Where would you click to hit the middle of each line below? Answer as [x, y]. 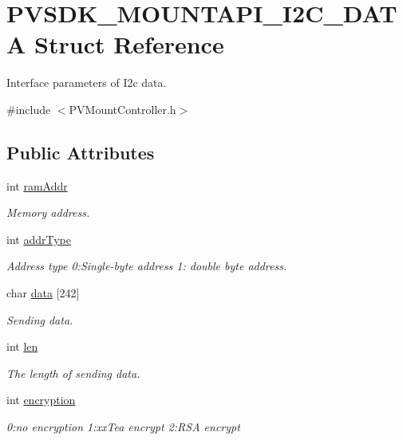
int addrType [39, 239]
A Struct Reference [115, 44]
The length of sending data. [73, 373]
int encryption [41, 400]
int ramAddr [37, 185]
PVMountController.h [122, 109]
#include [29, 109]
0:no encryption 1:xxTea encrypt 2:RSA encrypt [123, 427]
